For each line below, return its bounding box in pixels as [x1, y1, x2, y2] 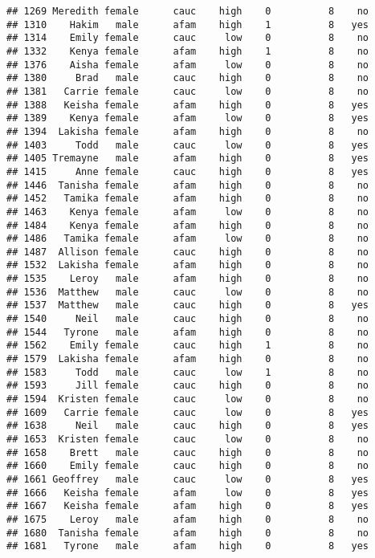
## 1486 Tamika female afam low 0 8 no [6, 233, 369, 245]
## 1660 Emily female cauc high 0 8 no [6, 460, 369, 472]
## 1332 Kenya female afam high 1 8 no [6, 45, 369, 57]
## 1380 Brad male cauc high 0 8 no [6, 72, 369, 84]
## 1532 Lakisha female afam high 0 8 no [6, 259, 369, 271]
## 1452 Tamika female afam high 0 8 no [6, 193, 369, 205]
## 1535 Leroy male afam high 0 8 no [6, 273, 369, 285]
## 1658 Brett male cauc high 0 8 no [6, 446, 369, 458]
